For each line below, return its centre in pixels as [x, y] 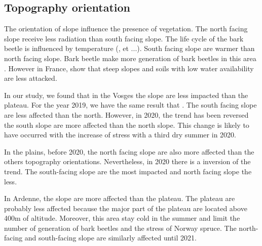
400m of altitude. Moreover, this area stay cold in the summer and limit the [122, 218]
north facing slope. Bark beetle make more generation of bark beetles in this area [130, 58]
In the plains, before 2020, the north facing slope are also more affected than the [129, 151]
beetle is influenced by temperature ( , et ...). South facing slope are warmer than [129, 48]
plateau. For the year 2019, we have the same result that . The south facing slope [130, 105]
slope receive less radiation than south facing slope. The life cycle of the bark [124, 38]
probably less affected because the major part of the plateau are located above [126, 208]
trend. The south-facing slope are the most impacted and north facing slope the [128, 171]
